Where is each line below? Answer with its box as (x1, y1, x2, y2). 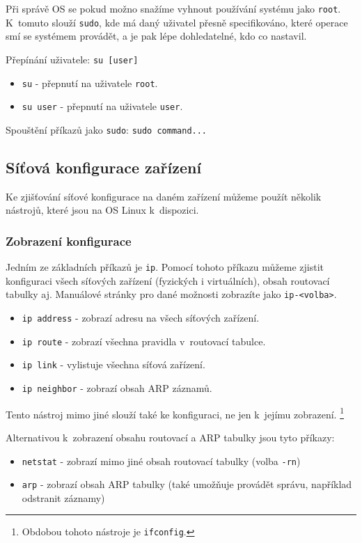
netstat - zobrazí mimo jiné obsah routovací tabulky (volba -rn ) (22, 453, 301, 468)
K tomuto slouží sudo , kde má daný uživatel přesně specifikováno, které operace (6, 15, 348, 29)
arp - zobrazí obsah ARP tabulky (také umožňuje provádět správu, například (22, 477, 352, 491)
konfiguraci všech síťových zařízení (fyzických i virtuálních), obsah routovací (6, 273, 330, 288)
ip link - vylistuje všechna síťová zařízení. (22, 357, 205, 372)
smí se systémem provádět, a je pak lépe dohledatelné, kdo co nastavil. (6, 29, 307, 43)
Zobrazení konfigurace (6, 232, 132, 249)
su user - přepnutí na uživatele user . (22, 99, 183, 113)
